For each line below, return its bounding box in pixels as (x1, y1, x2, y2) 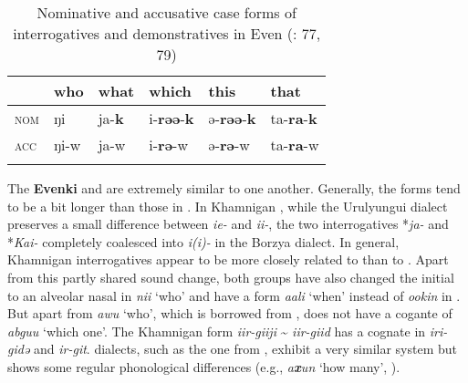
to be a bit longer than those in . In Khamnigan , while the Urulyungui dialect (7, 196, 448, 215)
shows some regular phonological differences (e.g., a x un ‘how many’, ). (7, 357, 400, 376)
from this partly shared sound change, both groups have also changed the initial (7, 267, 454, 286)
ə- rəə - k (208, 108, 256, 129)
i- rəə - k (149, 108, 194, 129)
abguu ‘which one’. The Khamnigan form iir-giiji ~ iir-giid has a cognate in (7, 321, 426, 340)
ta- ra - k (270, 108, 317, 129)
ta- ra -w (270, 134, 319, 155)
